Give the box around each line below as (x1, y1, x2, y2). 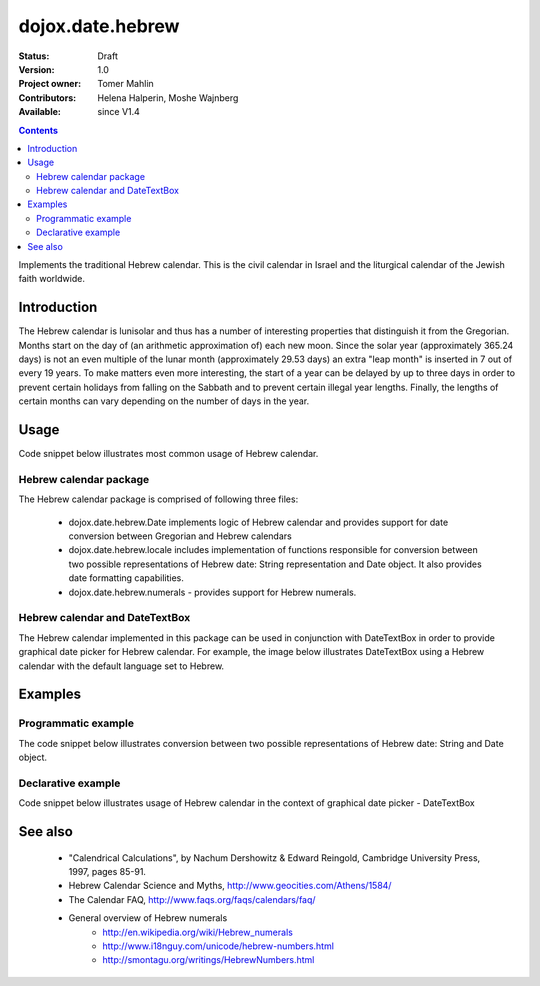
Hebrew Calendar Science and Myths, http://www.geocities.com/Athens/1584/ (68, 880, 392, 892)
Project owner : (18, 78, 82, 90)
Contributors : (18, 91, 77, 104)
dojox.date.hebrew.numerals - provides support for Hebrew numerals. (68, 586, 357, 598)
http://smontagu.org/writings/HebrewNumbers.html (102, 954, 315, 966)
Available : (18, 106, 62, 118)
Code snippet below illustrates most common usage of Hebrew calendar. (18, 448, 319, 460)
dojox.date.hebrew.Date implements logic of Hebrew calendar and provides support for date (68, 516, 449, 528)
